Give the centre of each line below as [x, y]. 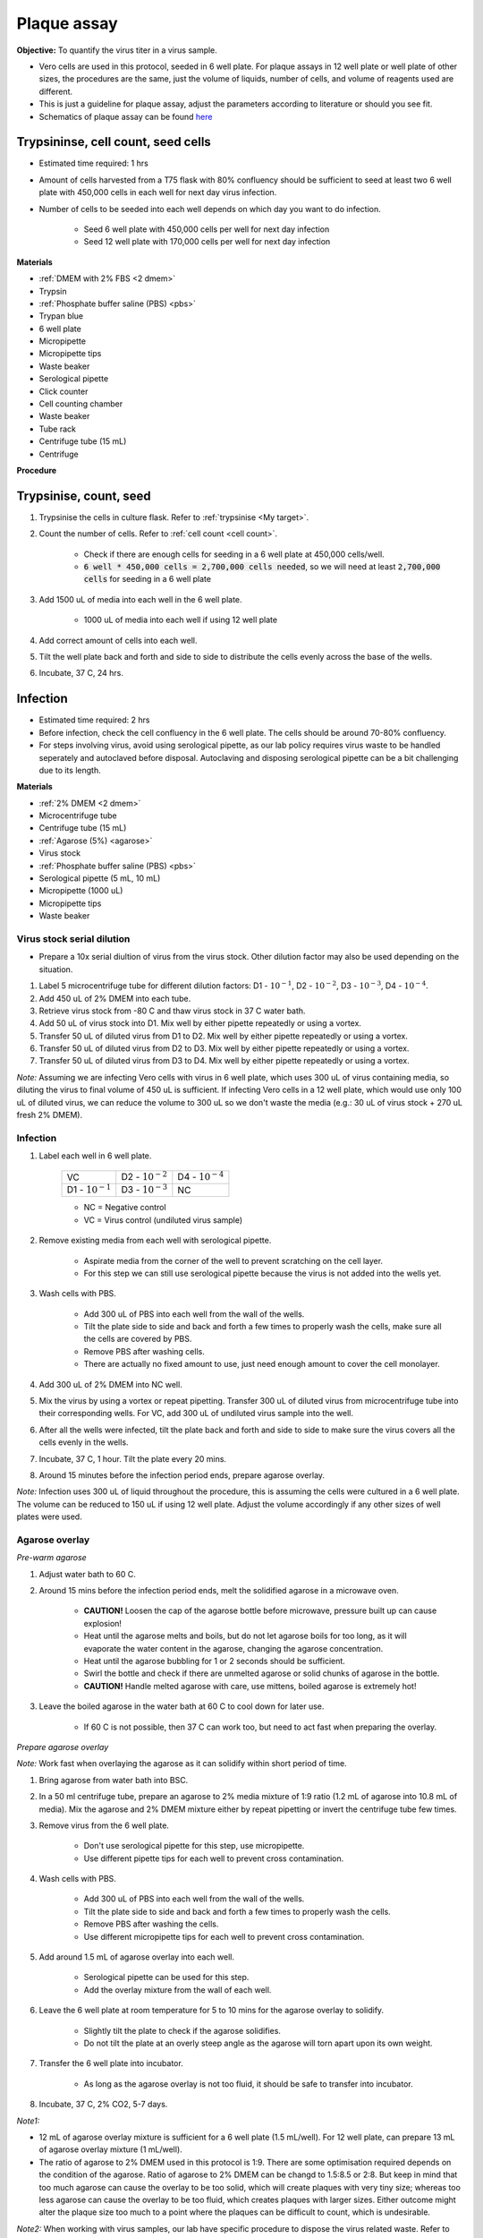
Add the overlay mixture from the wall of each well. [178, 1990]
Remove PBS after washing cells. [144, 1351]
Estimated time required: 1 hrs [94, 163]
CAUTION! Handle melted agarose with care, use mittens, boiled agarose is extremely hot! [250, 1686]
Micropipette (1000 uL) [81, 891]
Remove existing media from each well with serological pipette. [155, 1241]
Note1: [28, 2121]
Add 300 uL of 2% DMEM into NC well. [110, 1384]
